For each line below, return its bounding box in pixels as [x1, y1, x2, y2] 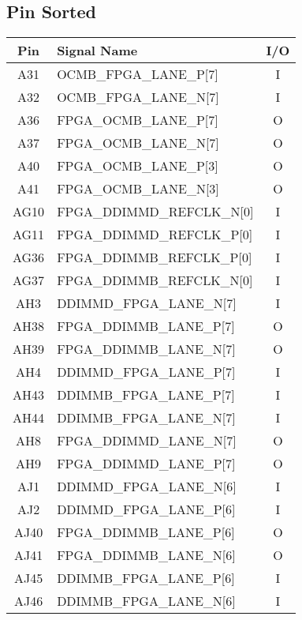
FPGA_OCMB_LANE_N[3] [57, 179, 219, 198]
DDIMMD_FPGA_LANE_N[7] [57, 294, 237, 313]
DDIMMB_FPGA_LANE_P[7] [57, 385, 235, 404]
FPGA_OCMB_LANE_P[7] [57, 111, 218, 130]
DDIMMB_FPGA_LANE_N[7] [57, 408, 236, 427]
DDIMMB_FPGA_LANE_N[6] [57, 592, 236, 611]
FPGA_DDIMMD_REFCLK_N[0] [57, 202, 254, 221]
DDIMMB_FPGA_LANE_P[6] [57, 569, 235, 588]
